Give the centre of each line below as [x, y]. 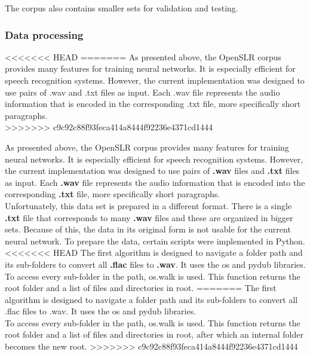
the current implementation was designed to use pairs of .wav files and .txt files [152, 171]
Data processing [44, 34]
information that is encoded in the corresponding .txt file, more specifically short [153, 104]
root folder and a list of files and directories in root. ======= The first [141, 288]
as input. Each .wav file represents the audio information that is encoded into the [155, 182]
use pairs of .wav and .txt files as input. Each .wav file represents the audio [142, 92]
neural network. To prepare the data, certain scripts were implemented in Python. [155, 241]
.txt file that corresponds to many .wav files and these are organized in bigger [149, 217]
